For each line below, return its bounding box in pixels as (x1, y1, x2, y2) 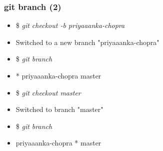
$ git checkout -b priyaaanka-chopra (15, 20, 125, 30)
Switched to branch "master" (15, 104, 103, 114)
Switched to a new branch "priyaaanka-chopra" (15, 36, 159, 47)
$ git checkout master (15, 87, 81, 97)
